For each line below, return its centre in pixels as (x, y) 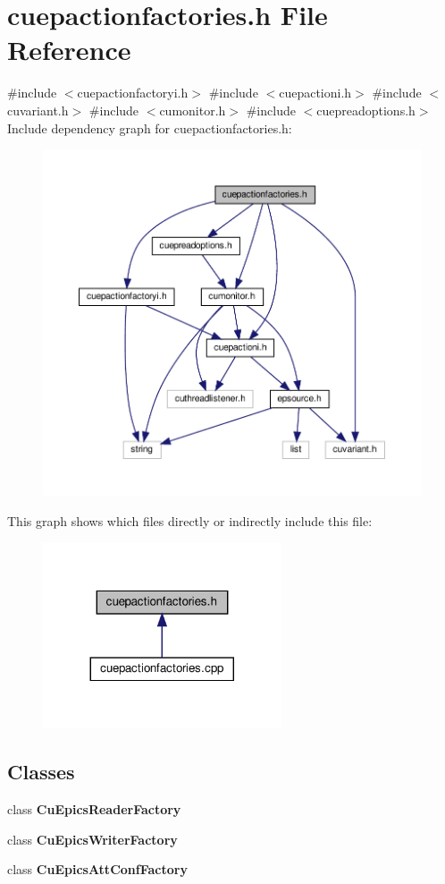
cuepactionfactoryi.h (133, 93)
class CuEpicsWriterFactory (92, 839)
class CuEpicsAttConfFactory (97, 869)
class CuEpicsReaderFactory (94, 809)
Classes (41, 772)
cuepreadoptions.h (366, 110)
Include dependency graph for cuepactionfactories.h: (150, 127)
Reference (69, 50)
